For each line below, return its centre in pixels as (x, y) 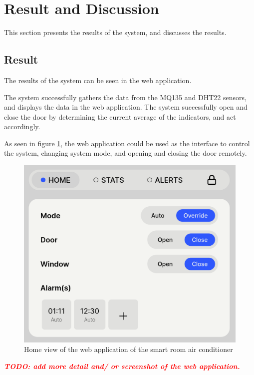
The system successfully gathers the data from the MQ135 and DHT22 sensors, (125, 97)
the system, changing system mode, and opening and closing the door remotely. (126, 153)
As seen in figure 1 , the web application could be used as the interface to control (127, 143)
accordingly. (22, 126)
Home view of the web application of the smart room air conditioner (128, 349)
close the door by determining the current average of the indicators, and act (120, 116)
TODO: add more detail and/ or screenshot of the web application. (122, 366)
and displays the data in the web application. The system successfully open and (126, 107)
